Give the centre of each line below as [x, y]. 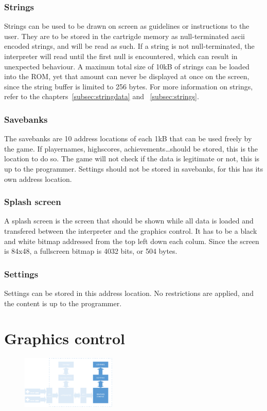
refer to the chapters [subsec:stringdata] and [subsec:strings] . [102, 96]
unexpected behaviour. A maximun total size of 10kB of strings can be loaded [127, 66]
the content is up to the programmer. [63, 303]
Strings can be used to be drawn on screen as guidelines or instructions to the [127, 26]
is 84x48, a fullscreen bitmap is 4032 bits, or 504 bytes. [91, 251]
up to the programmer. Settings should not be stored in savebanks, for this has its [134, 168]
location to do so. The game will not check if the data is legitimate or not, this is [132, 158]
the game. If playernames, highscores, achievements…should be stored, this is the [131, 148]
